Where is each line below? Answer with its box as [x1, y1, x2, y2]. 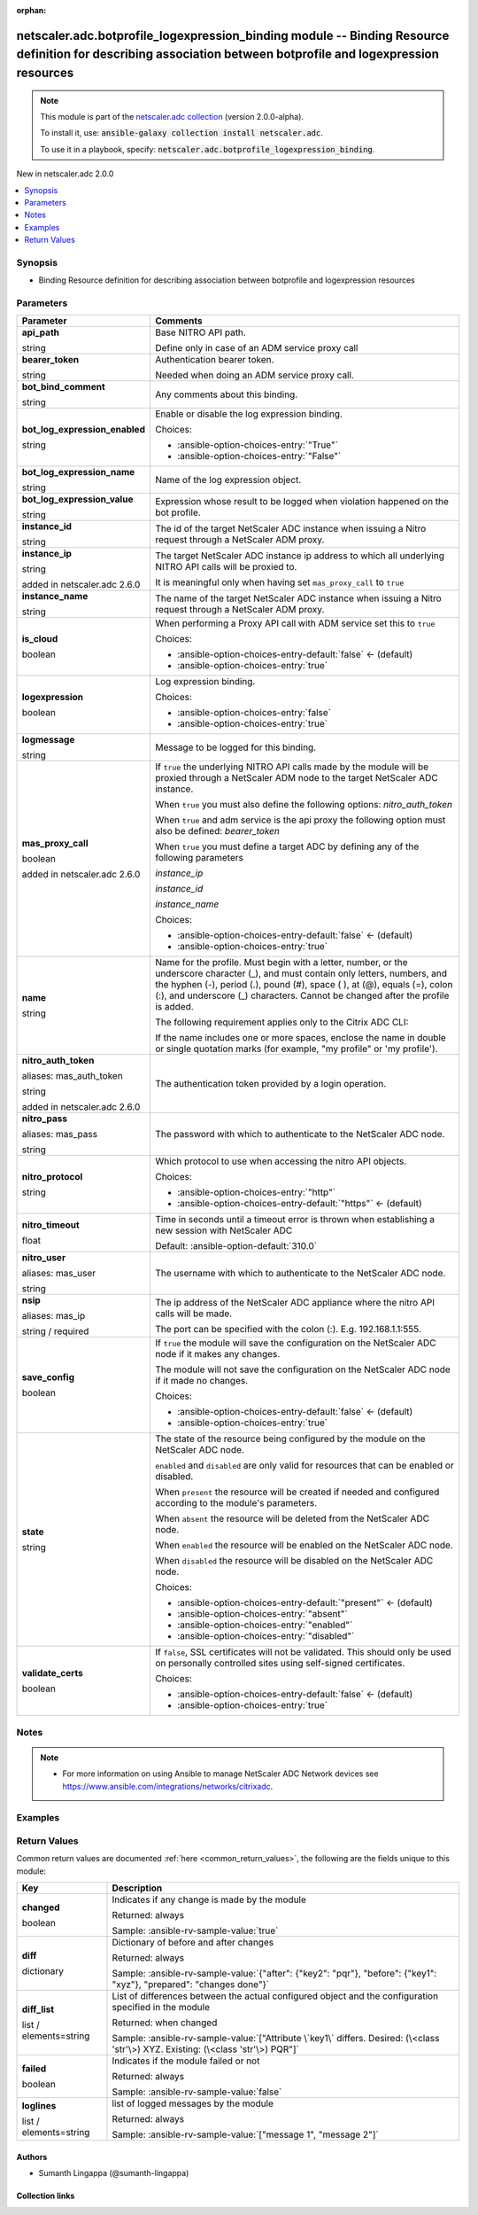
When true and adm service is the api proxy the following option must [155, 814, 446, 826]
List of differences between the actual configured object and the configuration [112, 1990, 438, 2002]
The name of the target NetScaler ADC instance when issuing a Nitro [155, 592, 442, 604]
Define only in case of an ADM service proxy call [155, 342, 358, 355]
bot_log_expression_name [21, 466, 135, 479]
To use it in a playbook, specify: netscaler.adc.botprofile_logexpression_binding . [40, 144, 375, 154]
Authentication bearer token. [155, 354, 274, 366]
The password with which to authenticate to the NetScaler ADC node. [155, 1128, 445, 1141]
